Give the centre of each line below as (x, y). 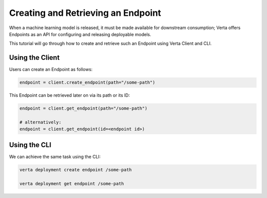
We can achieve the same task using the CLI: (55, 157)
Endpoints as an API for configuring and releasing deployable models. (80, 34)
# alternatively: (41, 122)
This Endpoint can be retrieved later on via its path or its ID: (69, 95)
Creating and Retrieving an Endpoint (85, 13)
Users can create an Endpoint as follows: (51, 70)
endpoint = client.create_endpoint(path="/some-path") (87, 82)
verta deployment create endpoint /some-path (76, 170)
